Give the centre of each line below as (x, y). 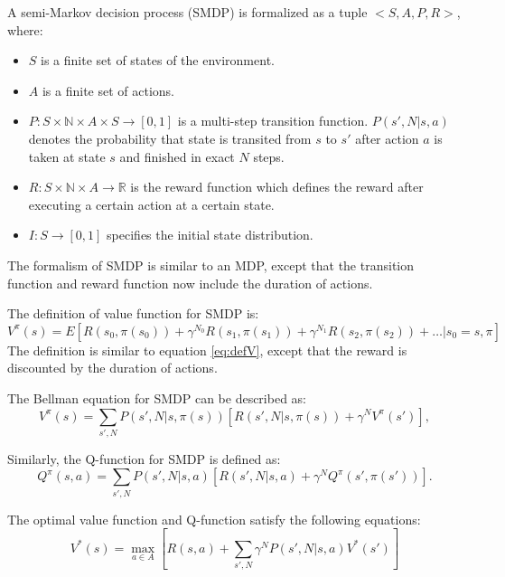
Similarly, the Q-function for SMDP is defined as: (144, 458)
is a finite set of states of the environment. (158, 60)
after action (387, 138)
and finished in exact (177, 156)
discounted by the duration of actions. (112, 368)
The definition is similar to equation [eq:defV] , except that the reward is (207, 350)
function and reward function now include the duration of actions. (190, 283)
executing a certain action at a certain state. (151, 204)
